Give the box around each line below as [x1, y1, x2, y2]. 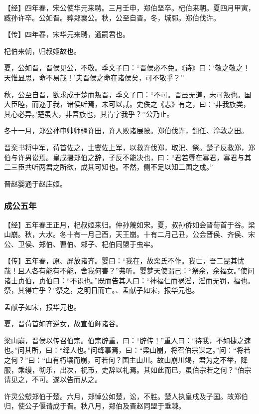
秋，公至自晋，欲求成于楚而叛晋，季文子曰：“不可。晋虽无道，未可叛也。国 [4, 89, 252, 99]
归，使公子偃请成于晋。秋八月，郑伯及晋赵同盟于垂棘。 [4, 401, 185, 411]
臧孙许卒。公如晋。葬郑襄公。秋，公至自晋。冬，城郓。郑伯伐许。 [4, 12, 220, 22]
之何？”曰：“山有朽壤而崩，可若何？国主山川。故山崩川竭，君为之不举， [4, 355, 241, 365]
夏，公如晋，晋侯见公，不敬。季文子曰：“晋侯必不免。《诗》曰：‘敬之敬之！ [4, 62, 250, 73]
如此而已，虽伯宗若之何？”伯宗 [150, 364, 252, 375]
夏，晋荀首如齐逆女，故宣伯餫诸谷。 [4, 318, 123, 329]
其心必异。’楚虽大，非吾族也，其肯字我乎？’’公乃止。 [4, 108, 174, 119]
